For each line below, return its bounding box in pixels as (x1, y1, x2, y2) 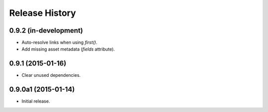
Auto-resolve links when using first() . (21, 40, 98, 46)
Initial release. (21, 98, 50, 104)
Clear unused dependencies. (21, 72, 81, 78)
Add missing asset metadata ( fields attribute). (21, 46, 115, 52)
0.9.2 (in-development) (9, 26, 83, 35)
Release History (9, 7, 76, 18)
